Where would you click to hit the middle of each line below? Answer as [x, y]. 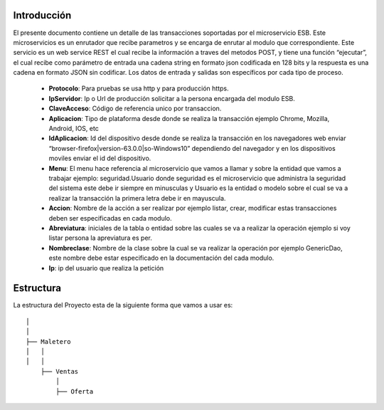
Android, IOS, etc [74, 129]
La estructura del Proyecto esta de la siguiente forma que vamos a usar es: [123, 305]
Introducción [42, 15]
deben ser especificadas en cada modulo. [110, 218]
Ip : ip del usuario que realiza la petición [106, 268]
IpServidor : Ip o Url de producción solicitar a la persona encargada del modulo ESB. [172, 98]
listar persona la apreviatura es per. [100, 238]
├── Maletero [48, 341]
